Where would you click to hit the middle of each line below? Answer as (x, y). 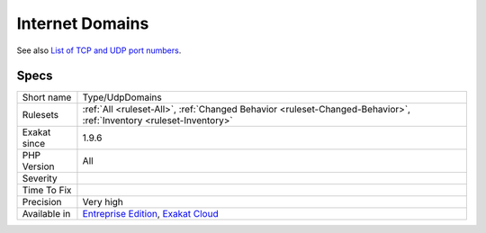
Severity (40, 178)
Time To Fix (47, 191)
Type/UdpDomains (122, 97)
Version (38, 166)
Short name (47, 97)
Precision (42, 202)
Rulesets (40, 115)
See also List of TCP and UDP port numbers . (99, 50)
